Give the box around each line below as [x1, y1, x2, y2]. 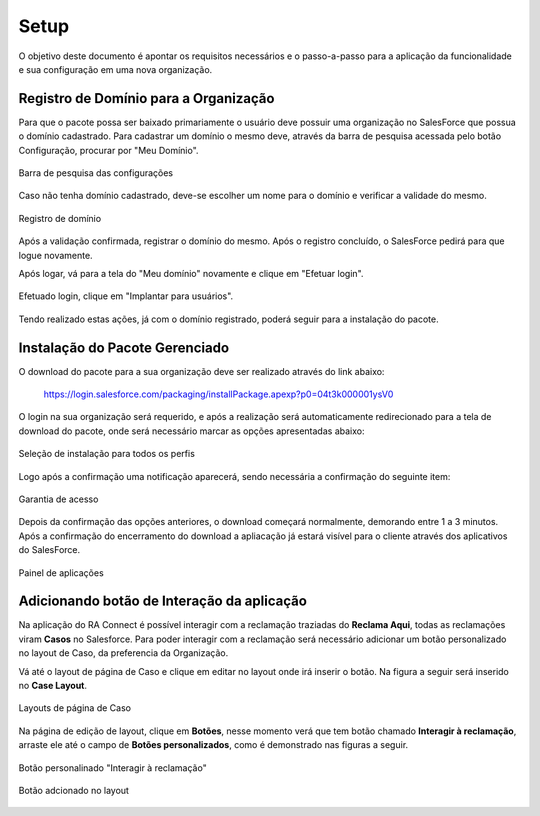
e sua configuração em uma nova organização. [18, 63, 213, 75]
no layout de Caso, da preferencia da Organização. [18, 647, 229, 659]
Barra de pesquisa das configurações [18, 167, 174, 179]
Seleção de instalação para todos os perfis [18, 448, 195, 460]
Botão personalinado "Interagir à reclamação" [18, 761, 207, 774]
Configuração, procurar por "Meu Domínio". [18, 144, 199, 156]
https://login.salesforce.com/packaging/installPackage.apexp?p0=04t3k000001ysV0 [43, 388, 394, 400]
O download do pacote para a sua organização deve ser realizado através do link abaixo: [18, 365, 385, 377]
